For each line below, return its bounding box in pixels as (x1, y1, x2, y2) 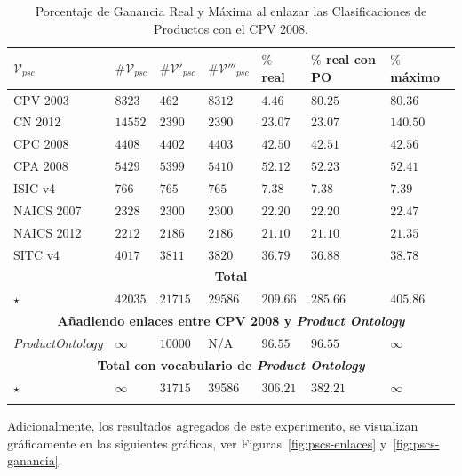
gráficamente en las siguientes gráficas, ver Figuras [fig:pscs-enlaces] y (7, 433, 387, 452)
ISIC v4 (13, 179, 56, 197)
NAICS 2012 (13, 222, 82, 241)
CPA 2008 (13, 157, 68, 175)
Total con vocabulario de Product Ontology (97, 355, 365, 374)
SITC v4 (13, 245, 60, 263)
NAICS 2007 (13, 200, 82, 219)
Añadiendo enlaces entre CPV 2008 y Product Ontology (57, 311, 405, 330)
